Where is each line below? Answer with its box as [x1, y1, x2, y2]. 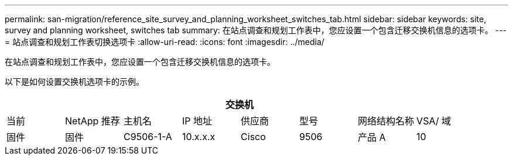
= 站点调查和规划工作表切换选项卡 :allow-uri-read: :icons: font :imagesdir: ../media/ [5, 37, 324, 47]
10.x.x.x [182, 131, 216, 142]
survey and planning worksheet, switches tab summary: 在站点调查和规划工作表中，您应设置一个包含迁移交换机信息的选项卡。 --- [5, 25, 507, 35]
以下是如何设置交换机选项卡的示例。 [5, 76, 144, 86]
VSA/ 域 [416, 115, 452, 127]
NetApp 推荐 [65, 115, 120, 127]
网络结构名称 [358, 115, 415, 127]
